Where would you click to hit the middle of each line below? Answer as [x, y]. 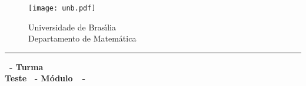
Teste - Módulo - [45, 78]
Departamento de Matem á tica [82, 38]
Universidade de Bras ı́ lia [72, 27]
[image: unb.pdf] [62, 8]
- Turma [26, 66]
